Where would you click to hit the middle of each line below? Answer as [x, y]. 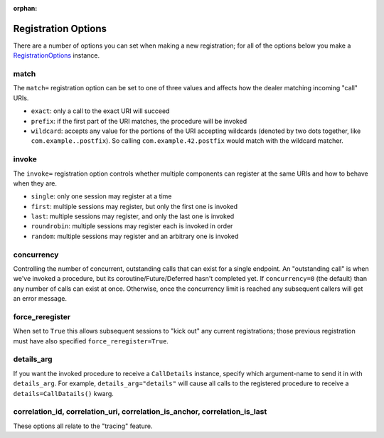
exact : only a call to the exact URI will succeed [100, 111]
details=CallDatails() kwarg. [63, 393]
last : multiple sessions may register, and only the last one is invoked [133, 216]
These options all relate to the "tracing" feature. [83, 426]
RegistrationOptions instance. [56, 55]
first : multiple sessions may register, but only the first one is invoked [134, 206]
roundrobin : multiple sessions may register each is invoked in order [132, 226]
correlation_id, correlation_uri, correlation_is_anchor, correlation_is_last [140, 412]
